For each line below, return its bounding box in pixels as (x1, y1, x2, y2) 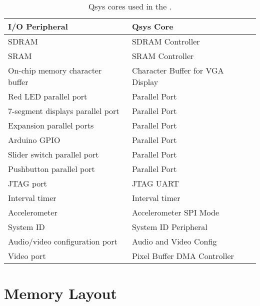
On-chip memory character (8, 64, 102, 76)
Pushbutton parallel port (8, 163, 95, 174)
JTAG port (8, 177, 47, 189)
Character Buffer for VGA (131, 64, 224, 76)
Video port (8, 250, 46, 261)
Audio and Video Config (131, 235, 217, 247)
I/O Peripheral (8, 20, 68, 32)
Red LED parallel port (8, 90, 87, 102)
